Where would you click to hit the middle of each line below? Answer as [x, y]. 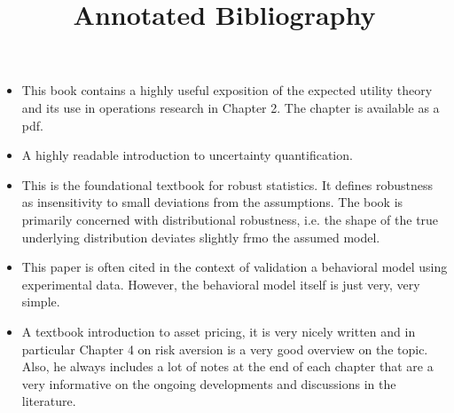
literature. [49, 401]
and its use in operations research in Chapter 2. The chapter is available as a [231, 107]
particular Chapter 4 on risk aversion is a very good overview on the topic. [225, 349]
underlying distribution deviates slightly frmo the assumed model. [201, 237]
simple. [41, 302]
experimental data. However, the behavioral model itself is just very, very [221, 284]
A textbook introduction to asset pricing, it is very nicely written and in [219, 331]
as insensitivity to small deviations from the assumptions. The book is [212, 202]
